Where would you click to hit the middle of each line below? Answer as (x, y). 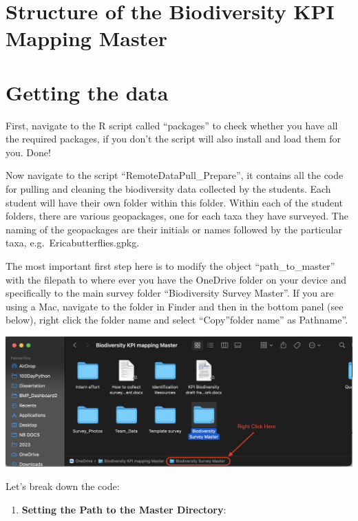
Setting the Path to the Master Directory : (124, 509)
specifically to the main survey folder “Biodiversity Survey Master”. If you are (170, 293)
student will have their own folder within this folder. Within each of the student (174, 202)
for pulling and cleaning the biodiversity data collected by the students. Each (168, 189)
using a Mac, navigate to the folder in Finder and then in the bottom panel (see (175, 306)
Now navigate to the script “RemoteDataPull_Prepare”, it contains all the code (175, 175)
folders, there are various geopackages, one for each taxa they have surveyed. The (177, 216)
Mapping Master (87, 38)
